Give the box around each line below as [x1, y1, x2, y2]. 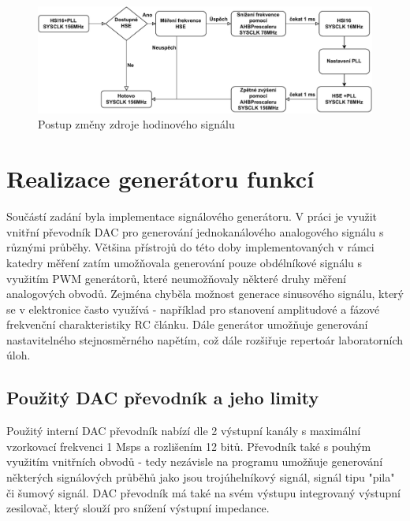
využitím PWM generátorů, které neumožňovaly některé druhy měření [6, 270, 346, 286]
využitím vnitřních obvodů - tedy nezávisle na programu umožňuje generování [6, 453, 383, 470]
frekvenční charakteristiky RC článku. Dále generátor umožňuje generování [6, 316, 368, 333]
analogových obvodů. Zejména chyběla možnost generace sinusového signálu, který [6, 285, 404, 302]
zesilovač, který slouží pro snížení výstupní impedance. [6, 500, 270, 516]
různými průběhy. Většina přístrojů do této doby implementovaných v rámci [6, 239, 375, 255]
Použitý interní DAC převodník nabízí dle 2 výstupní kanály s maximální [6, 422, 361, 439]
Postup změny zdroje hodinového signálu [38, 116, 235, 132]
